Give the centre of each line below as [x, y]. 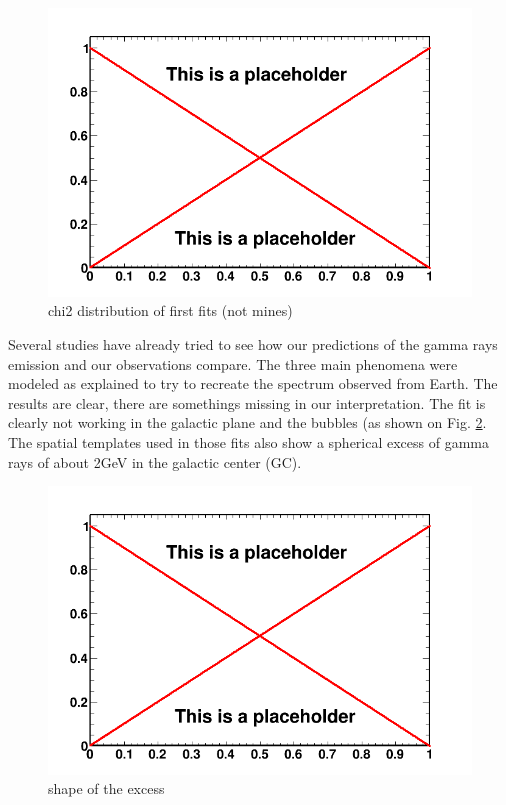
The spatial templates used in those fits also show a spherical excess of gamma [248, 441]
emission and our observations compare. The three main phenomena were [233, 363]
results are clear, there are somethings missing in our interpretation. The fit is [247, 402]
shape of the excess [106, 788]
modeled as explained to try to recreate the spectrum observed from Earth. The [253, 383]
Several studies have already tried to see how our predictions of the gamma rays [253, 343]
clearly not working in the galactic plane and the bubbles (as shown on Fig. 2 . [247, 422]
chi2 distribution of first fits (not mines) [170, 310]
